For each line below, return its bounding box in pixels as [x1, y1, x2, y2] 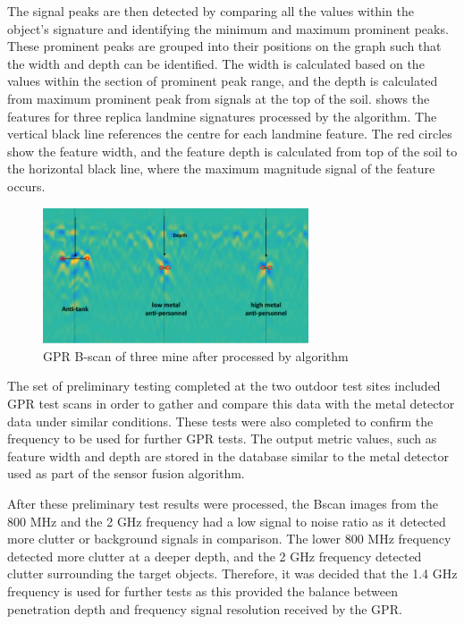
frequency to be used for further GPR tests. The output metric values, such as [7, 429, 437, 448]
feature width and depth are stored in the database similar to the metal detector [7, 446, 449, 465]
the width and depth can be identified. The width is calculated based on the [7, 54, 425, 72]
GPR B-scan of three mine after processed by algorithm [43, 346, 349, 365]
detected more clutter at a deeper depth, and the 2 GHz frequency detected [7, 546, 422, 565]
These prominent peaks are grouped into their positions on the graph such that [7, 37, 442, 55]
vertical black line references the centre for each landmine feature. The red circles [7, 124, 452, 143]
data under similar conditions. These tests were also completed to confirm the [7, 411, 434, 430]
